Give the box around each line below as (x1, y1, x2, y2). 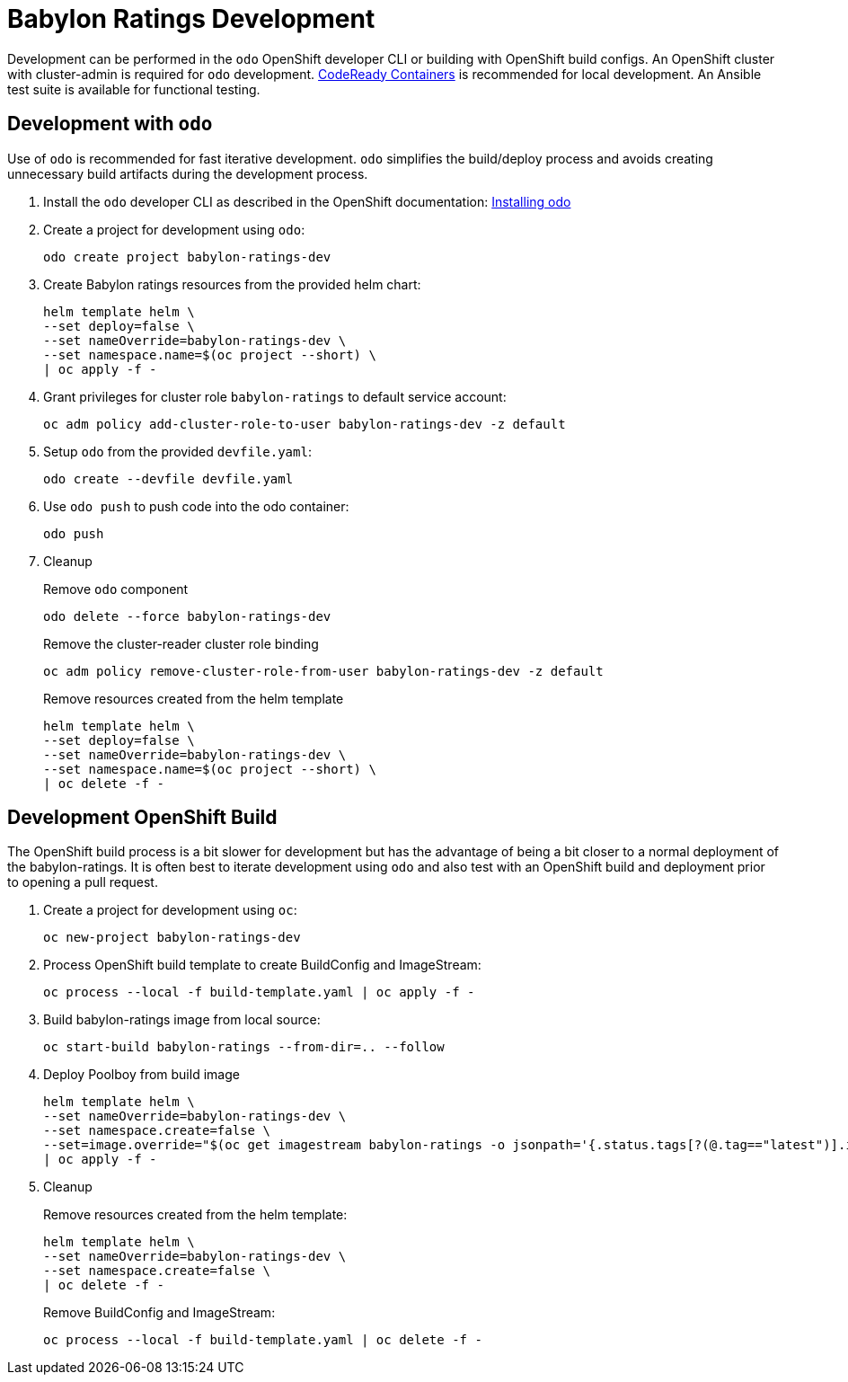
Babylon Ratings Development (7, 4, 375, 34)
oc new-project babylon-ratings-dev (43, 930, 301, 945)
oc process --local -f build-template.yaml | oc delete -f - (43, 1333, 482, 1348)
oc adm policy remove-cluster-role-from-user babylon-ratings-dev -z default (43, 663, 604, 678)
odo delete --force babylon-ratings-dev (43, 608, 331, 624)
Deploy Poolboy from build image (43, 1067, 240, 1083)
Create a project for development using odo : (43, 221, 305, 237)
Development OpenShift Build (7, 806, 278, 829)
